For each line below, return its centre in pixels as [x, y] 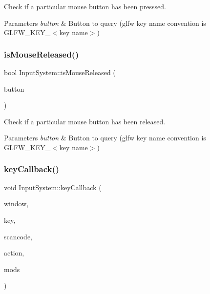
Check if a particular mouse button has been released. [85, 121]
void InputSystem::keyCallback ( [53, 187]
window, [16, 204]
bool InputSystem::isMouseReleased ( [60, 72]
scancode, [18, 236]
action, [14, 253]
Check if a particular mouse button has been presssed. [85, 6]
